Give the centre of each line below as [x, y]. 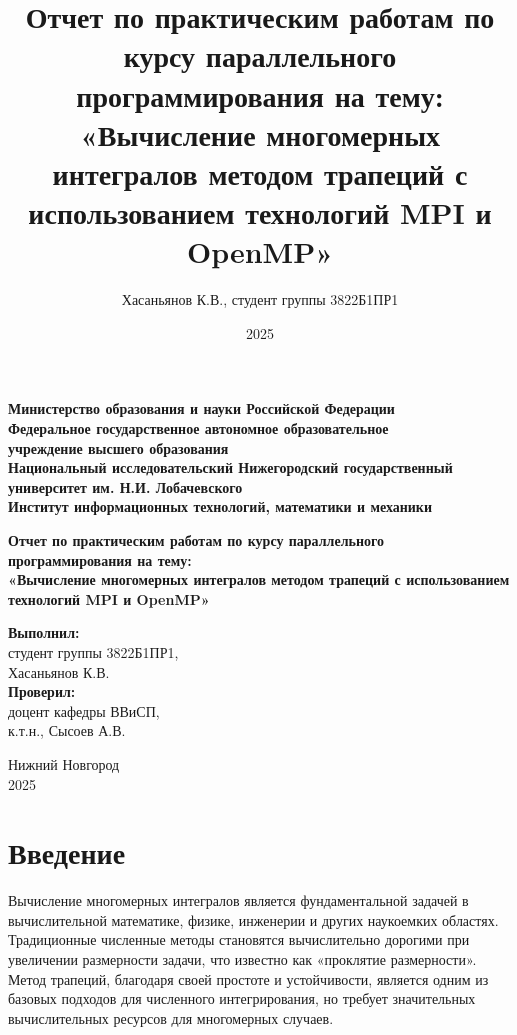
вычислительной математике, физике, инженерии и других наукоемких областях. [253, 919]
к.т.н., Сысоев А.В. [67, 730]
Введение [67, 852]
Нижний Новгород [64, 763]
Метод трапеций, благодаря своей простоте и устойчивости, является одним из [248, 978]
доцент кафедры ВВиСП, [84, 710]
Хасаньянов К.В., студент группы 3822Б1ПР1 [260, 299]
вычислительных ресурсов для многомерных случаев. [171, 1017]
